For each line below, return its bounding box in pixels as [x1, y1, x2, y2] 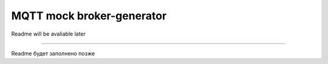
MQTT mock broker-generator [11, 9, 167, 22]
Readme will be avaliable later [11, 30, 86, 37]
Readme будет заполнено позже [11, 50, 95, 57]
